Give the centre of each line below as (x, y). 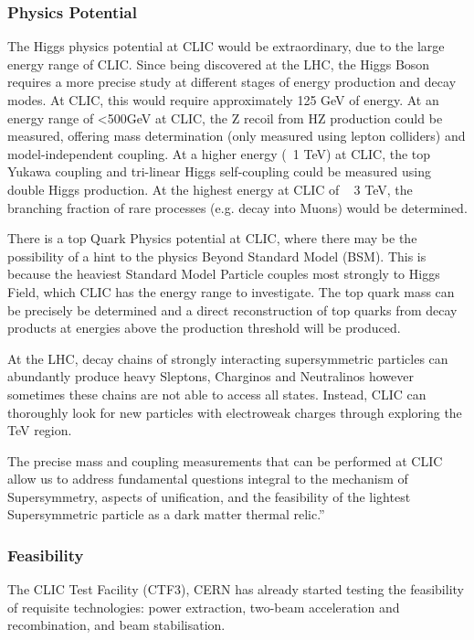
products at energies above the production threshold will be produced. (204, 328)
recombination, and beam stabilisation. (116, 625)
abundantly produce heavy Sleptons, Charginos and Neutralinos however (211, 376)
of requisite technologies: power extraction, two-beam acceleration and (204, 607)
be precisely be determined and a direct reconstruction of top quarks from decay (232, 309)
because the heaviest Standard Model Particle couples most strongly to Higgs (224, 274)
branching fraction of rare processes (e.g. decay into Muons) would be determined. (237, 207)
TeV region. (40, 430)
